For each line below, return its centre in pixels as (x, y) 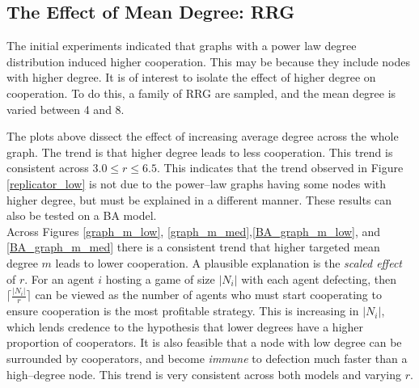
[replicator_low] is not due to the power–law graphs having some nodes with (197, 183)
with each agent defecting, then (319, 278)
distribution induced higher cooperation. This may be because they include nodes (209, 61)
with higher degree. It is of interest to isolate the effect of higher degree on (191, 77)
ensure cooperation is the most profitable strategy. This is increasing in (183, 311)
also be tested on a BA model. (82, 215)
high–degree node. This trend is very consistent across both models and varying (204, 374)
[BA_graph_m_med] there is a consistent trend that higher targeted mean (193, 247)
